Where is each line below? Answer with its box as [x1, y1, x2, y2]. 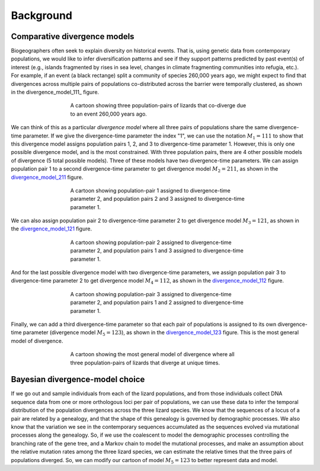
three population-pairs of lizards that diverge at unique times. [70, 359, 220, 366]
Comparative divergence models [11, 31, 135, 41]
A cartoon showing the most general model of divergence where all [70, 351, 235, 358]
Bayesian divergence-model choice [11, 374, 145, 385]
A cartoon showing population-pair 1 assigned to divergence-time [70, 187, 231, 194]
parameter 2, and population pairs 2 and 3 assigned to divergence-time [70, 196, 245, 203]
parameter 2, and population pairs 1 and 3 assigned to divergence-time [70, 247, 244, 254]
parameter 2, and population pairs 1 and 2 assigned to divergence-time [70, 299, 244, 306]
